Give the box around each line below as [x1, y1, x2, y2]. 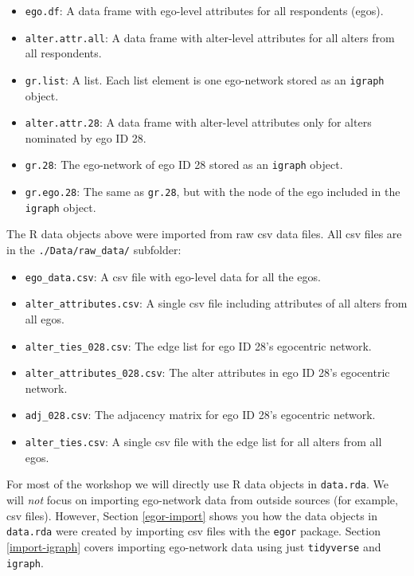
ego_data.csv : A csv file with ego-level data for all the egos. [25, 268, 321, 284]
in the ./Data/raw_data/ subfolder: [6, 241, 182, 257]
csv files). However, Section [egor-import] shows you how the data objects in [6, 507, 377, 523]
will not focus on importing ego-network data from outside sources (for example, [6, 492, 398, 507]
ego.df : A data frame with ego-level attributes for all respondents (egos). [25, 2, 384, 18]
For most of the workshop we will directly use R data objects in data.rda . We [6, 476, 389, 492]
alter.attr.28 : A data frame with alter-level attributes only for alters [25, 114, 372, 131]
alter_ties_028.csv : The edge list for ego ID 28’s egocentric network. [25, 337, 372, 354]
